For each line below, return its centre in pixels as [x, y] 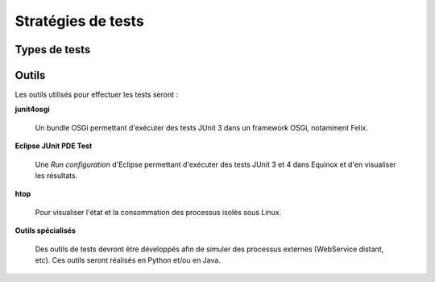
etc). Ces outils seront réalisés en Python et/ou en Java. [128, 260]
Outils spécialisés [46, 230]
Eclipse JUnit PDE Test [54, 146]
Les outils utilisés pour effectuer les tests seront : [97, 95]
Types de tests [53, 50]
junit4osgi [32, 110]
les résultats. [56, 176]
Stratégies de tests [79, 21]
